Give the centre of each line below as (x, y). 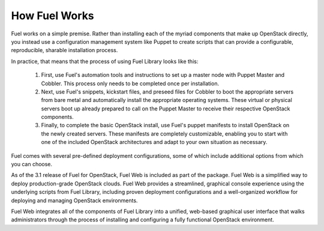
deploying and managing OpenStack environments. (74, 200)
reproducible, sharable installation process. (64, 50)
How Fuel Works (52, 16)
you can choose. (32, 164)
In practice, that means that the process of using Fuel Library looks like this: (105, 61)
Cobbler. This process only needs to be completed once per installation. (130, 83)
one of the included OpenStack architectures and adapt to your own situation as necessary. (154, 142)
